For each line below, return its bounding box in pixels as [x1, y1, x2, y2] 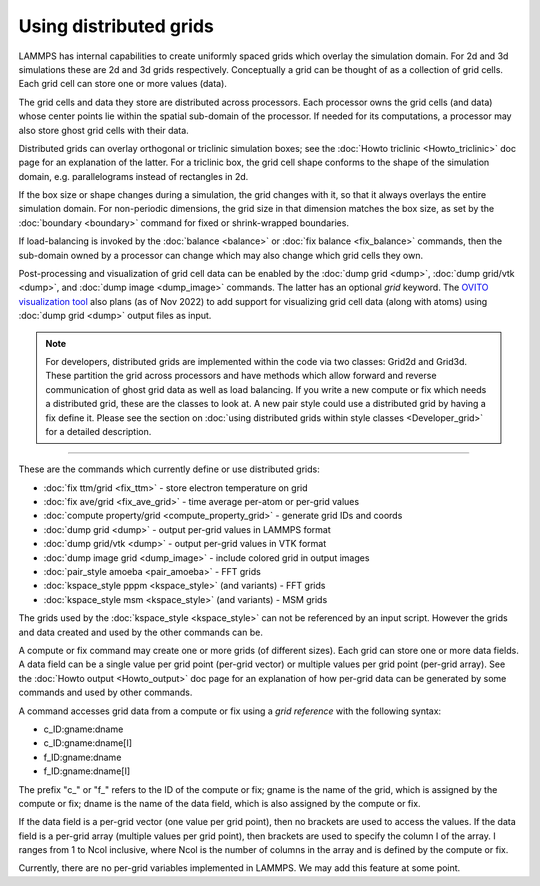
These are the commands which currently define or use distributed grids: [18, 463, 320, 475]
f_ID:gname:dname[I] [43, 765, 131, 777]
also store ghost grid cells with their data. [18, 124, 189, 136]
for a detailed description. [45, 425, 152, 437]
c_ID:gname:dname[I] [43, 737, 133, 749]
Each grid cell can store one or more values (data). [18, 78, 227, 90]
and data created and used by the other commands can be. [18, 626, 264, 638]
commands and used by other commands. [18, 686, 193, 699]
